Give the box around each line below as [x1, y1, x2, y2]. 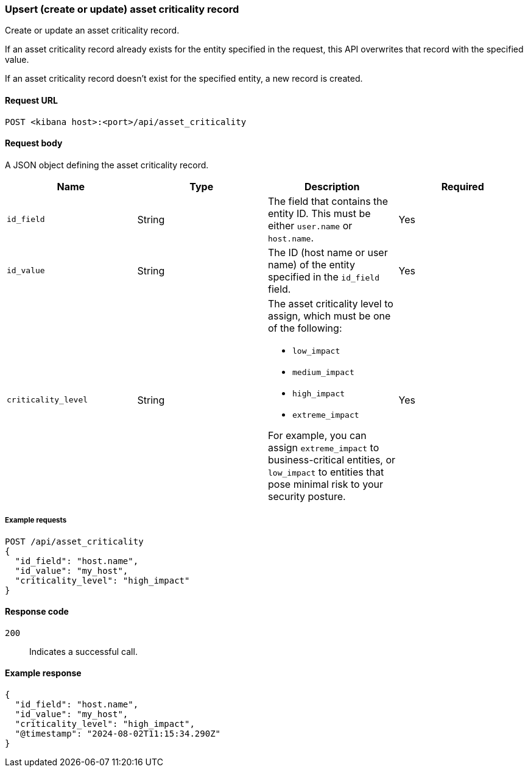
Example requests [5, 516, 67, 525]
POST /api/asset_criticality [5, 536, 144, 546]
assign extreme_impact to [268, 441, 379, 454]
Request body [5, 138, 63, 149]
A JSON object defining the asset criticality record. [5, 159, 209, 170]
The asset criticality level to [268, 297, 393, 310]
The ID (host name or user [268, 246, 388, 259]
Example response [5, 668, 82, 679]
